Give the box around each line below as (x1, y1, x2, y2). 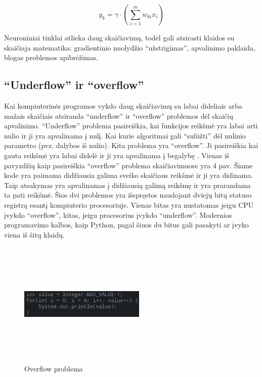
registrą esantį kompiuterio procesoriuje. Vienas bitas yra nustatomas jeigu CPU (4, 199, 254, 210)
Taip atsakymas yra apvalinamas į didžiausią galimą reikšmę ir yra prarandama (4, 179, 251, 190)
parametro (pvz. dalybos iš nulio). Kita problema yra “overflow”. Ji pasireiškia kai (4, 140, 258, 151)
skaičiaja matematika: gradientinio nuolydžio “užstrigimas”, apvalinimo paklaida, (4, 42, 255, 53)
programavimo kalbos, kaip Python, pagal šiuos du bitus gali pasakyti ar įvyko (4, 219, 249, 230)
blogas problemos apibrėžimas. (4, 52, 99, 63)
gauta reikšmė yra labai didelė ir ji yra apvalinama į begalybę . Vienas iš (4, 150, 230, 160)
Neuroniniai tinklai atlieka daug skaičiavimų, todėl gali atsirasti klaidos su (4, 32, 235, 42)
